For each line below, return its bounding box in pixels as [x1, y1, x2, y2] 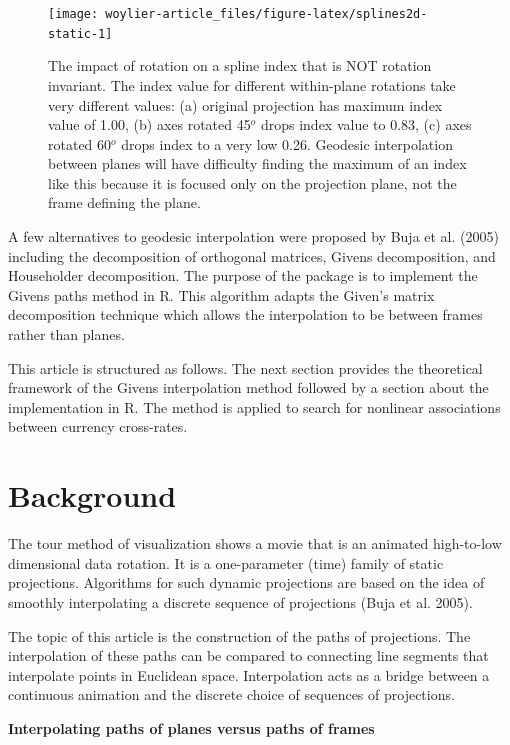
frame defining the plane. [48, 192, 201, 213]
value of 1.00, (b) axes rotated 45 [48, 114, 251, 135]
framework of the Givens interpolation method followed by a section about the [8, 377, 489, 398]
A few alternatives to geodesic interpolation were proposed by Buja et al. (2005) [8, 226, 499, 247]
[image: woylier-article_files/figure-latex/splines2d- [48, 7, 428, 21]
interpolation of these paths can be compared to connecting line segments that [8, 645, 489, 666]
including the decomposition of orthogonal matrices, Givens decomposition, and [8, 245, 496, 266]
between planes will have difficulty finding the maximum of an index [48, 153, 467, 174]
